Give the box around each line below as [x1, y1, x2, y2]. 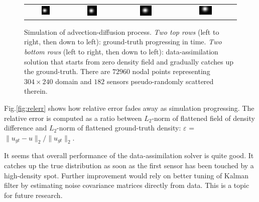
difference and [4, 122, 47, 133]
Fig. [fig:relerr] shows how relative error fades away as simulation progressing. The [4, 102, 254, 113]
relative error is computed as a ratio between [4, 112, 142, 123]
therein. [24, 86, 48, 96]
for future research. [4, 189, 63, 200]
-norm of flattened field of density [152, 112, 255, 123]
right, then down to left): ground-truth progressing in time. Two [24, 36, 222, 47]
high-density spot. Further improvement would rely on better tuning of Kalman [4, 170, 249, 180]
